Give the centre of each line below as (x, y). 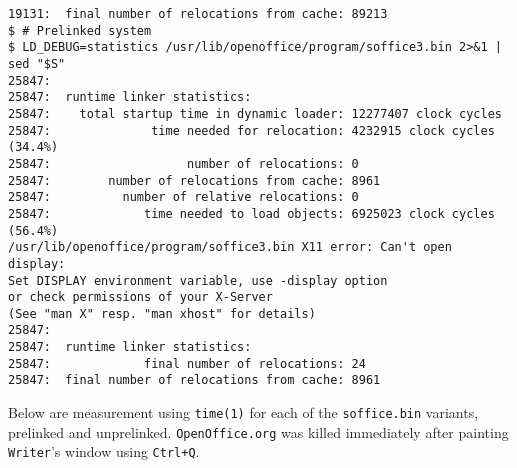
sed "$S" (37, 63)
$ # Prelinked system (80, 30)
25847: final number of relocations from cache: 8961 (194, 380)
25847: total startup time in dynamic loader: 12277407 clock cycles (255, 113)
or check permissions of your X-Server (140, 297)
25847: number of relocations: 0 (183, 163)
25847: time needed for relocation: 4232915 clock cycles (251, 130)
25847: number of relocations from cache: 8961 (194, 180)
